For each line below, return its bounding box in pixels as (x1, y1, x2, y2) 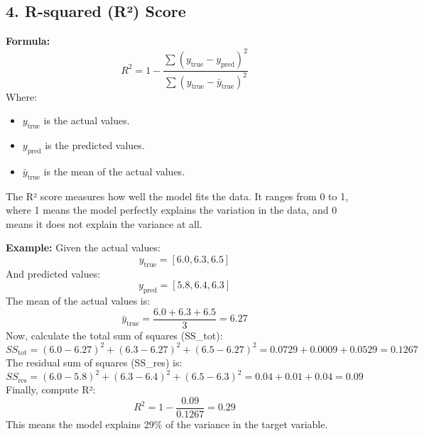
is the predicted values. (45, 138, 145, 153)
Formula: (6, 33, 50, 48)
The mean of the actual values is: (6, 293, 151, 308)
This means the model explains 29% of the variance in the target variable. (6, 416, 328, 431)
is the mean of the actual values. (43, 163, 185, 178)
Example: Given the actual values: (6, 240, 161, 255)
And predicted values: (6, 266, 101, 280)
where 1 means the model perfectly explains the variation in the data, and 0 (6, 202, 337, 217)
